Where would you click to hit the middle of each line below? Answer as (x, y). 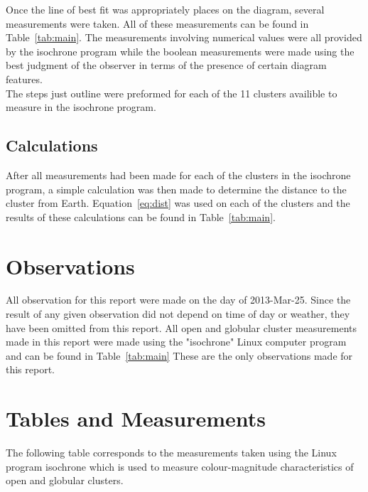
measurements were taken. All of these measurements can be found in (157, 23)
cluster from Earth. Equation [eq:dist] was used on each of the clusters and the (178, 203)
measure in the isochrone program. (81, 107)
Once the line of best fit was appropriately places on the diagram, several (165, 9)
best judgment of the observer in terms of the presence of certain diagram (166, 65)
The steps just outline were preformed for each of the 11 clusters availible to (172, 93)
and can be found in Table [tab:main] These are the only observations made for (179, 355)
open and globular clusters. (65, 480)
